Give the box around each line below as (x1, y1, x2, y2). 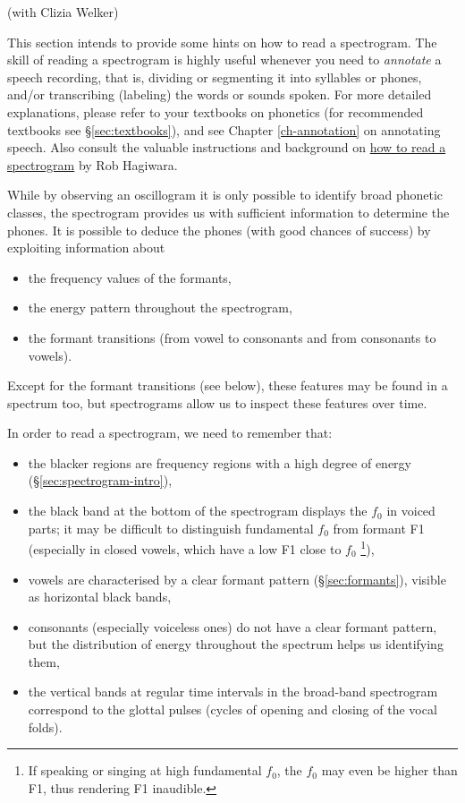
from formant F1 (333, 518, 425, 537)
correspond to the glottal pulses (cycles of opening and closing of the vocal (28, 700, 437, 719)
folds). (28, 717, 63, 736)
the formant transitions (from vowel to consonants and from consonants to (28, 328, 436, 346)
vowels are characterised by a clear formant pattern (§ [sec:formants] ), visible (28, 569, 446, 588)
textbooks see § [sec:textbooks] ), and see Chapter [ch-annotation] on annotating (7, 120, 441, 139)
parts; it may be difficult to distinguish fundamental (28, 518, 314, 537)
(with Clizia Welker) (7, 3, 119, 21)
